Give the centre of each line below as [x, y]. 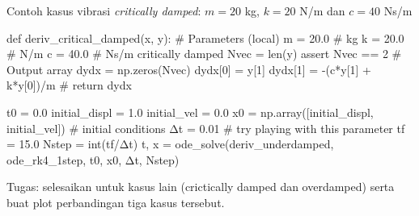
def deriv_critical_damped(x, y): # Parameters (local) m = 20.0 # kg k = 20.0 [205, 37]
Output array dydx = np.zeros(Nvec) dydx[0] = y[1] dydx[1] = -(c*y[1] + [189, 69]
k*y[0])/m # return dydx [69, 85]
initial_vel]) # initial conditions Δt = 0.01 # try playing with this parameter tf [206, 128]
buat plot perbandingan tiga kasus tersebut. [116, 202]
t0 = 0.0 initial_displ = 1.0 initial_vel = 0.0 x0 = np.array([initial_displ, [190, 112]
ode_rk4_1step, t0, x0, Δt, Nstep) [93, 159]
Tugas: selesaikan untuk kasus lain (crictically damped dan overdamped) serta [201, 187]
